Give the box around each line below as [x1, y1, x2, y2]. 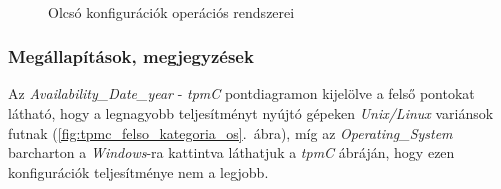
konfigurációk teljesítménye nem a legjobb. [8, 161, 269, 182]
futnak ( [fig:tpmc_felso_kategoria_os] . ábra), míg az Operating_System [8, 122, 453, 143]
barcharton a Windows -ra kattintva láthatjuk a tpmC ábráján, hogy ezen [8, 142, 455, 163]
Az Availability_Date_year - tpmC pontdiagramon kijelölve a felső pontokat [8, 83, 475, 104]
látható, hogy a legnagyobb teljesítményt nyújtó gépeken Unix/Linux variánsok [8, 103, 494, 123]
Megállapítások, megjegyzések [8, 44, 254, 69]
